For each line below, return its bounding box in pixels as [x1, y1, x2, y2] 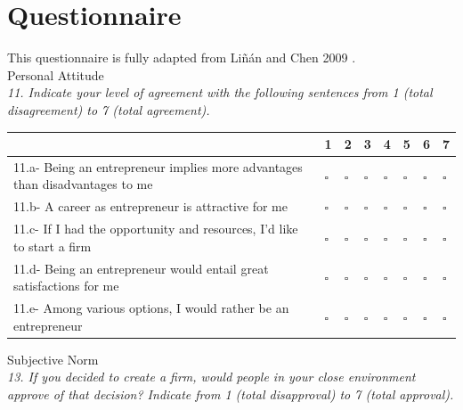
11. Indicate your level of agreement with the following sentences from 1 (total [7, 83, 433, 102]
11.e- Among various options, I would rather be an [13, 299, 289, 316]
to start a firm [13, 236, 92, 255]
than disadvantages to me [13, 175, 153, 193]
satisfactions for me [13, 276, 119, 295]
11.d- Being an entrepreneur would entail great [13, 258, 269, 277]
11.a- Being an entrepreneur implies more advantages [13, 157, 303, 176]
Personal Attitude [7, 65, 104, 84]
